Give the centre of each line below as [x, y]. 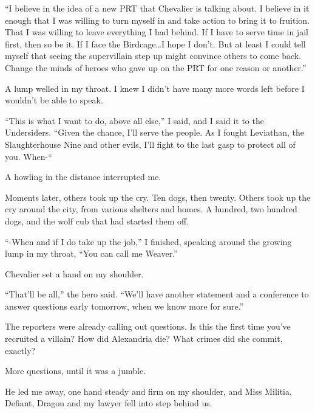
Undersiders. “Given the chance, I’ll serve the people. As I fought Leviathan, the [155, 132]
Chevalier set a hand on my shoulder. [74, 273]
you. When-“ [29, 156]
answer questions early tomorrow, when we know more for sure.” [124, 306]
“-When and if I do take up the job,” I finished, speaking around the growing [148, 241]
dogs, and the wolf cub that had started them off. [97, 220]
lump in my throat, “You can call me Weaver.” [91, 253]
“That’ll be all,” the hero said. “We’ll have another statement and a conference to [157, 294]
